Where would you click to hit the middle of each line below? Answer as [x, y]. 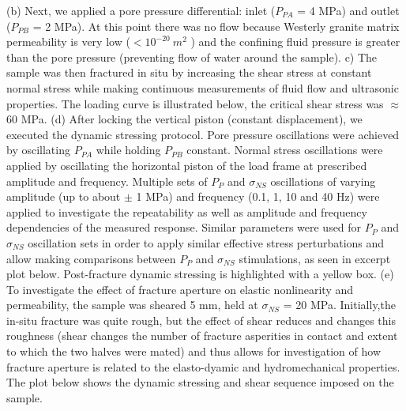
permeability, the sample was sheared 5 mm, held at [132, 305]
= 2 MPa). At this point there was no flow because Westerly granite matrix [216, 26]
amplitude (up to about [64, 196]
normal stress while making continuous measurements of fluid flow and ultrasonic [203, 87]
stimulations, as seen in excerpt [315, 258]
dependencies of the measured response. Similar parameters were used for [184, 227]
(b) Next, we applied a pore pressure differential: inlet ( [141, 10]
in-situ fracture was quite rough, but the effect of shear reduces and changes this [201, 320]
